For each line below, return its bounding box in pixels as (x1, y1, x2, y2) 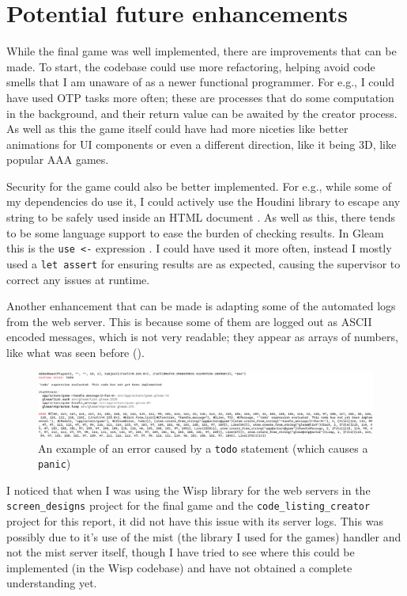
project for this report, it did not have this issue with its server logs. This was (6, 513, 383, 530)
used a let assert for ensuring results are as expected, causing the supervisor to (6, 255, 401, 271)
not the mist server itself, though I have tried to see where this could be (6, 544, 355, 560)
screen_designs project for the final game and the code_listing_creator (6, 497, 371, 514)
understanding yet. (6, 575, 97, 591)
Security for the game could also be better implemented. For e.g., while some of (6, 177, 391, 194)
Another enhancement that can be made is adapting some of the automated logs (6, 298, 396, 314)
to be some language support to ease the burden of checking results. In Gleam (6, 224, 384, 241)
